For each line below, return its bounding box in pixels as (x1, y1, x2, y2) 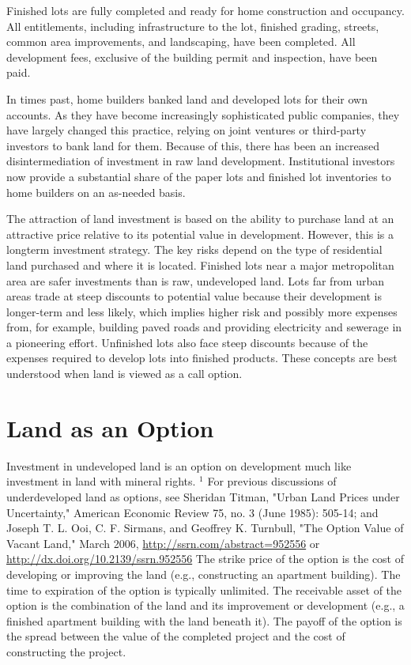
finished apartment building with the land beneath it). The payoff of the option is (6, 612, 402, 629)
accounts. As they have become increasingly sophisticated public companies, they (6, 106, 400, 123)
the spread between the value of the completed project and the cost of (6, 628, 345, 644)
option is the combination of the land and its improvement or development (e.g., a (6, 597, 405, 614)
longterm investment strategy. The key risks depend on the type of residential (6, 241, 383, 258)
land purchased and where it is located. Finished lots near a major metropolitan (6, 256, 394, 273)
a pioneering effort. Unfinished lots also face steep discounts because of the (6, 334, 368, 350)
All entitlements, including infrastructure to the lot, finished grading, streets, (6, 17, 379, 34)
